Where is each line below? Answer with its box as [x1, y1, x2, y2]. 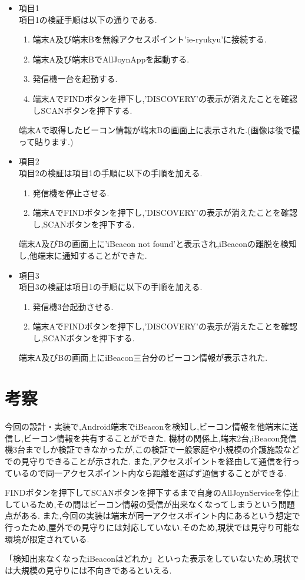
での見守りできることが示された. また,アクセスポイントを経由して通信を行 [5, 454, 292, 467]
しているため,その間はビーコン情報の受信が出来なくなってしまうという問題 [5, 497, 295, 510]
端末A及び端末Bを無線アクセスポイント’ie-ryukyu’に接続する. [32, 33, 267, 45]
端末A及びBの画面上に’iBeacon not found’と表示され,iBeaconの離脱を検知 [18, 238, 297, 250]
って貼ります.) [18, 135, 74, 147]
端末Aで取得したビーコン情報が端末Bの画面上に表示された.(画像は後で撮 [18, 124, 300, 136]
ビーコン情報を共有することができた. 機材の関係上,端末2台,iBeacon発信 [23, 431, 297, 444]
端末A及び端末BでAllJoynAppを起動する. [32, 52, 190, 65]
